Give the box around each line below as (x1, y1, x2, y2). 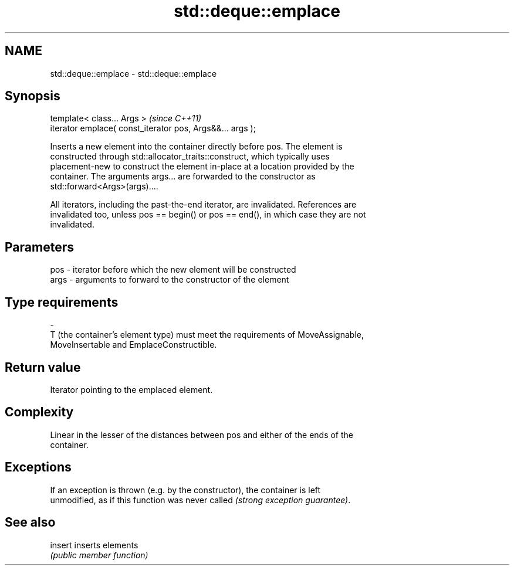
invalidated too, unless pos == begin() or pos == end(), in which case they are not (50, 209, 366, 220)
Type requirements (5, 294, 119, 310)
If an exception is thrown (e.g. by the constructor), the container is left (50, 484, 321, 495)
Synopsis (5, 89, 60, 104)
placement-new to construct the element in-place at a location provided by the (50, 161, 354, 172)
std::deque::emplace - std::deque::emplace (50, 68, 217, 79)
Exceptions (5, 460, 72, 475)
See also (5, 515, 56, 530)
